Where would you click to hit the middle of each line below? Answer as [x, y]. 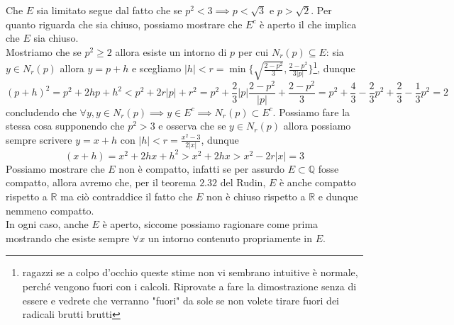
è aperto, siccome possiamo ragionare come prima [210, 224]
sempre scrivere [39, 139]
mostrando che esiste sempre [68, 238]
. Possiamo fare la [311, 112]
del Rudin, [243, 182]
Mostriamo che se [44, 51]
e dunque [338, 196]
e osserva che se [192, 126]
